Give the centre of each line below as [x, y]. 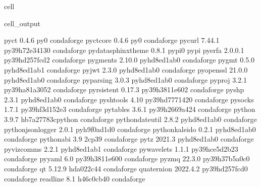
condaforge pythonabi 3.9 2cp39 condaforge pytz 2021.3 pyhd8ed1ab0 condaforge [129, 139]
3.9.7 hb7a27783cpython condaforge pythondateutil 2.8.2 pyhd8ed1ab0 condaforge [130, 119]
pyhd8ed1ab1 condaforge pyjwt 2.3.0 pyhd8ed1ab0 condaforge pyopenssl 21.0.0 [126, 69]
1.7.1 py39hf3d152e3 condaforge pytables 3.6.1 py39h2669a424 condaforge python [130, 109]
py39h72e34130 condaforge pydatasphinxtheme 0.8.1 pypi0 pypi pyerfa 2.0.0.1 [124, 50]
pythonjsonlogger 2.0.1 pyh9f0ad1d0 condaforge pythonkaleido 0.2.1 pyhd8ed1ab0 [130, 129]
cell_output [22, 23]
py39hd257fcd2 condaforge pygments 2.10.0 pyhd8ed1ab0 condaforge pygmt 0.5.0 [129, 60]
